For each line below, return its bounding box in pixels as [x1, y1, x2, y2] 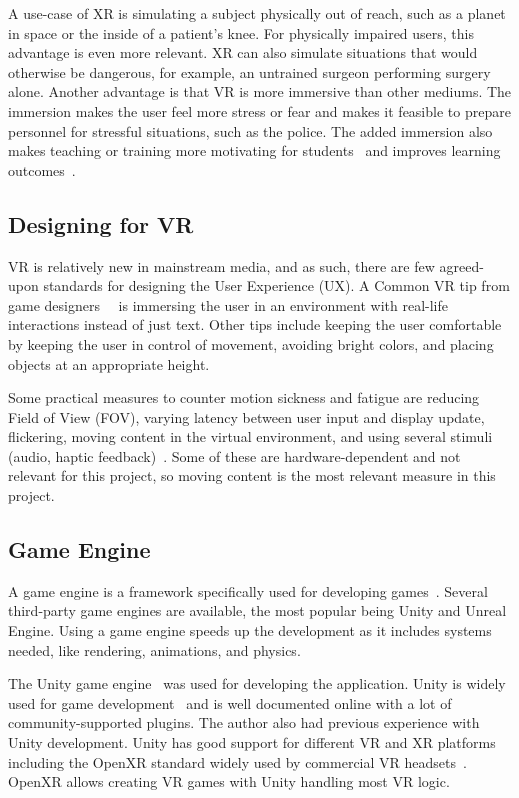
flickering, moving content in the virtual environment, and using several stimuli [8, 426, 493, 447]
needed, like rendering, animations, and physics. [8, 639, 301, 660]
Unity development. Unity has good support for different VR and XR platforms [8, 732, 496, 753]
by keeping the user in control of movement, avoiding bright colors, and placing [8, 333, 494, 354]
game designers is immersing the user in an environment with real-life [8, 294, 448, 315]
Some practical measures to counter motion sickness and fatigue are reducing [8, 387, 480, 408]
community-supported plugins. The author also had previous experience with [8, 712, 480, 733]
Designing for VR [8, 208, 194, 239]
